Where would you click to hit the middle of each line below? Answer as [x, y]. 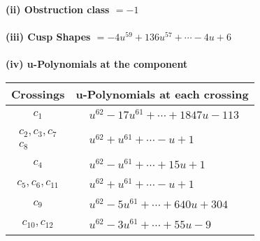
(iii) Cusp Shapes [48, 37]
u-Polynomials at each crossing [162, 94]
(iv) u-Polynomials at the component [97, 64]
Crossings [38, 94]
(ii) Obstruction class [58, 9]
